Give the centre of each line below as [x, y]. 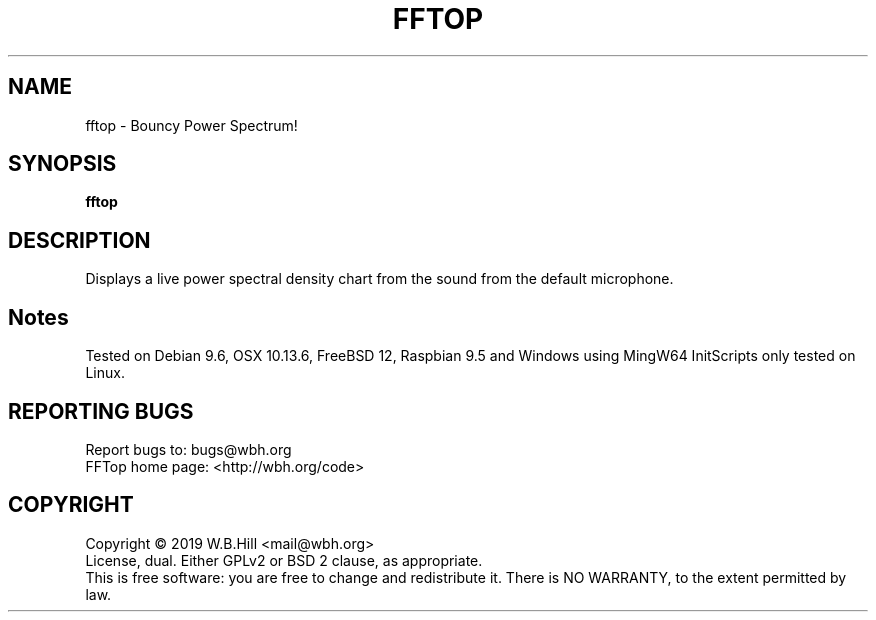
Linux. [105, 373]
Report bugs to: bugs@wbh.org [188, 449]
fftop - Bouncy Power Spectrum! [191, 125]
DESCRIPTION [79, 240]
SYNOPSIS [62, 164]
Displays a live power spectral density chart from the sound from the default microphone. [379, 279]
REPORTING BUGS [101, 411]
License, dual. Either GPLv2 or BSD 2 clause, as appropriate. [284, 560]
